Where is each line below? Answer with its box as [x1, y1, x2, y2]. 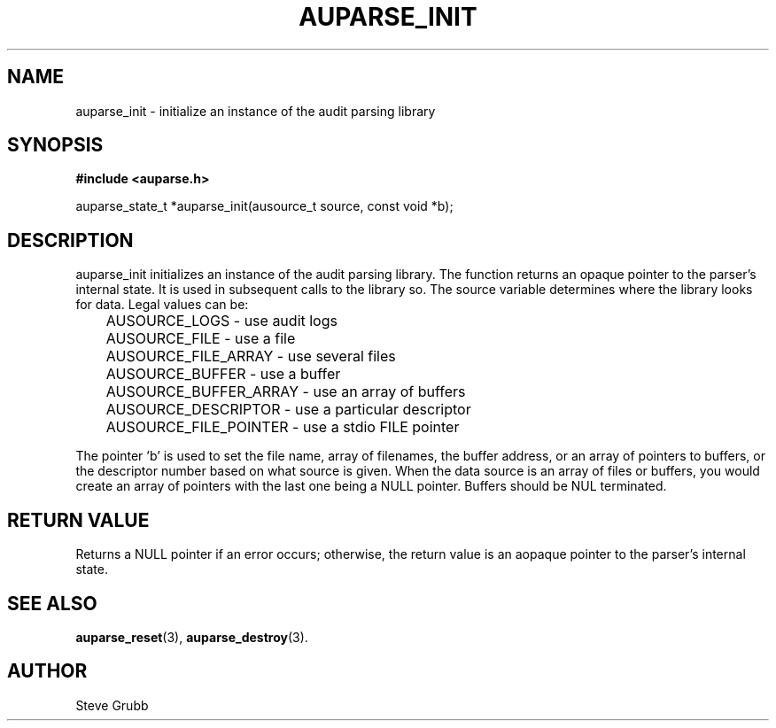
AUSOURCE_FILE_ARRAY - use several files [105, 347, 396, 366]
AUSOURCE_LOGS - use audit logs [105, 312, 338, 330]
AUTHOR [7, 660, 88, 683]
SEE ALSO [7, 592, 97, 615]
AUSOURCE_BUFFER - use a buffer [105, 365, 341, 383]
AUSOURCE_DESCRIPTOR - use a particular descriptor [105, 400, 471, 419]
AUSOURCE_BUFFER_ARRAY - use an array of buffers [105, 383, 466, 401]
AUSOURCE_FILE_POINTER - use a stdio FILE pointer [105, 418, 460, 437]
